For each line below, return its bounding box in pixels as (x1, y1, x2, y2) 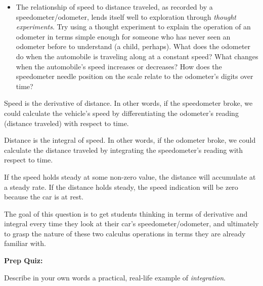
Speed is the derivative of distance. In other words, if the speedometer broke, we (4, 98, 253, 108)
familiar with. (4, 238, 46, 249)
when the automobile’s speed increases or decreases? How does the (16, 61, 222, 71)
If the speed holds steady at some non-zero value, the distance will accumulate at (4, 171, 256, 182)
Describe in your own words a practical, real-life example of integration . (4, 272, 226, 282)
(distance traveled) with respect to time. (4, 117, 129, 128)
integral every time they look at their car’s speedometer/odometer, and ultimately (4, 218, 259, 229)
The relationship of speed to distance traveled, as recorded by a (16, 2, 213, 12)
